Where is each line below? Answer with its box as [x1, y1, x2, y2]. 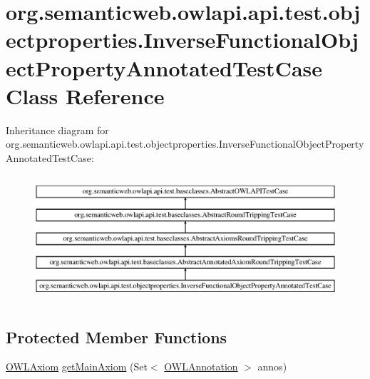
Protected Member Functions [6, 325, 227, 348]
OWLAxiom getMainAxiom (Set [6, 359, 148, 374]
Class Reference [6, 81, 165, 110]
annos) [257, 359, 287, 374]
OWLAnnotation [164, 359, 238, 374]
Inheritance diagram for [6, 122, 109, 137]
